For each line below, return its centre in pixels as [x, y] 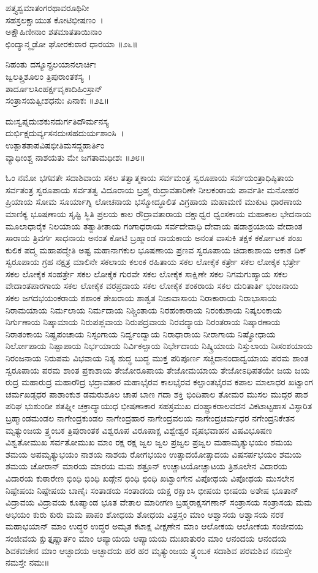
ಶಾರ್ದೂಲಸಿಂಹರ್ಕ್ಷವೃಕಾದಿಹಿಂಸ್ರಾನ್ [54, 88]
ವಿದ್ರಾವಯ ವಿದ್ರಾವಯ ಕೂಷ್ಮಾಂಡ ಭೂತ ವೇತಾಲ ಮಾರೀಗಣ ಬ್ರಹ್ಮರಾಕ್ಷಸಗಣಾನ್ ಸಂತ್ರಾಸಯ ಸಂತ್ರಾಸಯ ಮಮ [159, 502]
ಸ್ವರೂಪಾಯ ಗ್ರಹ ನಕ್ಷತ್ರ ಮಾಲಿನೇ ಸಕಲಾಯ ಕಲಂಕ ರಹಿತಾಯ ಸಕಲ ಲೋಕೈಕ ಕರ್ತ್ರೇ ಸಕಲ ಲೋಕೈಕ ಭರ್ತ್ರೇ [153, 262]
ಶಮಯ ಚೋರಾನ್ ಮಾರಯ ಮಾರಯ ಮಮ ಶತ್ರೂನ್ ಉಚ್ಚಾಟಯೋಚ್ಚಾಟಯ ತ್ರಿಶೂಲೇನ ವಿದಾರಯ [146, 466]
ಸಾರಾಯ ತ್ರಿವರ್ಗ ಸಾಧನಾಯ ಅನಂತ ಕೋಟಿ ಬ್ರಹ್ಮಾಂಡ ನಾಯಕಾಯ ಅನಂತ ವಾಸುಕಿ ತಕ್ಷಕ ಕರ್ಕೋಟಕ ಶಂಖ [154, 238]
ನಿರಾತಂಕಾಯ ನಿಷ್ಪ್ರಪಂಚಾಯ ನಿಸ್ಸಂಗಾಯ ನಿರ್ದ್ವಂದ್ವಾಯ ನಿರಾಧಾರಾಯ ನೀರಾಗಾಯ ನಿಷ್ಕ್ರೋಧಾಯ [141, 333]
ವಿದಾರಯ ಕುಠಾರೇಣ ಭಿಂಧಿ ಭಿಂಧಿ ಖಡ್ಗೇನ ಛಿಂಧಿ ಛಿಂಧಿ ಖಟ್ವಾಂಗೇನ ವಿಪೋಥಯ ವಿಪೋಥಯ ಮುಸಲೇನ [150, 478]
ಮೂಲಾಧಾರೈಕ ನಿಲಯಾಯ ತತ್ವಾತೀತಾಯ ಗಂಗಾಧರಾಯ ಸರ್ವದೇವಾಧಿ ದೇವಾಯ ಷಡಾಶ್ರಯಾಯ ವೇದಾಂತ [154, 225]
